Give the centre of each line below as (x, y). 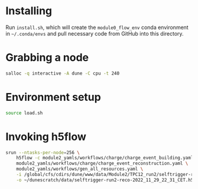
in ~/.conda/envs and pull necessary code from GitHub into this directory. (95, 33)
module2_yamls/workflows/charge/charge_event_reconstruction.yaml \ (102, 164)
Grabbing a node (47, 58)
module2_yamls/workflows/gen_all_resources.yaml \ (80, 169)
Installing (29, 11)
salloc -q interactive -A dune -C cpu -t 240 (62, 73)
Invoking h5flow (46, 137)
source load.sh (24, 113)
